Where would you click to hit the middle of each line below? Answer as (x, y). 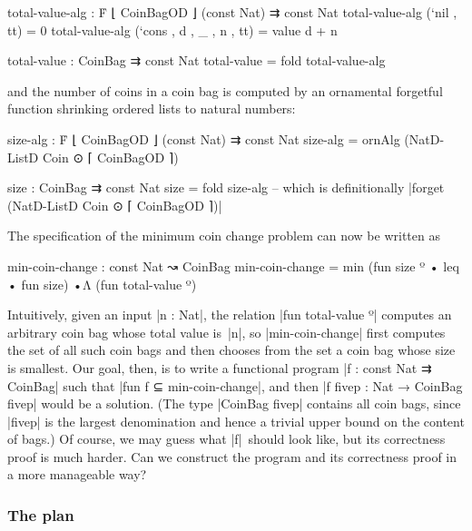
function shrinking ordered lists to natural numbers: (152, 108)
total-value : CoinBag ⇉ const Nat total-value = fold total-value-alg (197, 60)
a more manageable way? (77, 474)
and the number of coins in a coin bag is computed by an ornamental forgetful (225, 90)
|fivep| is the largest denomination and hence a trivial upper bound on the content (236, 421)
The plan (41, 514)
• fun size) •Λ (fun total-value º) (102, 284)
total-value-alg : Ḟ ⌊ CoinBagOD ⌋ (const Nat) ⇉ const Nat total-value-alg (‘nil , (232, 12)
